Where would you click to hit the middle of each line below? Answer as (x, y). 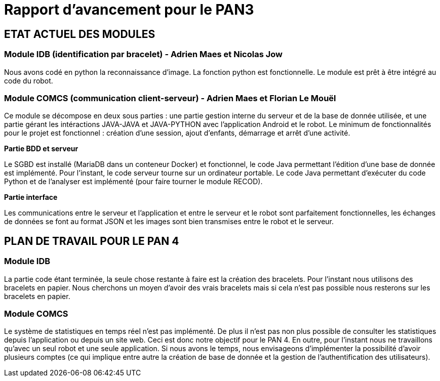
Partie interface (31, 197)
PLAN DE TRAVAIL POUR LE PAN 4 (92, 241)
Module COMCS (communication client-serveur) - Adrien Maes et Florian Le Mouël (170, 98)
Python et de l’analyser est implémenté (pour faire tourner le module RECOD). (133, 182)
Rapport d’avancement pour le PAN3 (129, 10)
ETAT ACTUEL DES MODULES (80, 34)
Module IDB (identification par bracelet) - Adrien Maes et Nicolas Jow (143, 54)
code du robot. (29, 80)
